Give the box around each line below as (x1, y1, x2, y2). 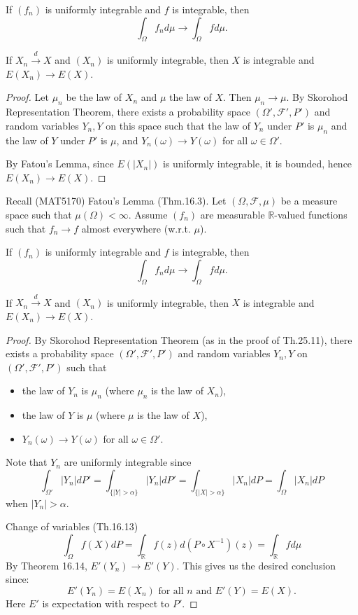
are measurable (200, 207, 265, 221)
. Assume (128, 207, 168, 221)
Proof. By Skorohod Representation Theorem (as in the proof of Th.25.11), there (6, 332, 352, 347)
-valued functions (274, 207, 348, 221)
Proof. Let (6, 90, 49, 104)
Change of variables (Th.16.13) (6, 519, 138, 534)
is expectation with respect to (42, 595, 170, 610)
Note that (6, 455, 48, 469)
